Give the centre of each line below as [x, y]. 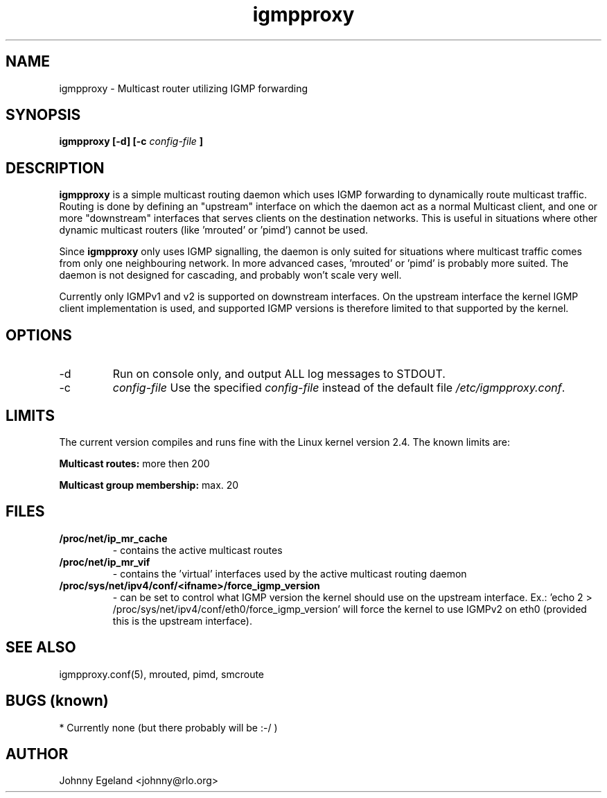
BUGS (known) [57, 701]
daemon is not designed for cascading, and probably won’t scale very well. [230, 275]
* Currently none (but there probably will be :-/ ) [168, 727]
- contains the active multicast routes [197, 550]
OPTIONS [39, 335]
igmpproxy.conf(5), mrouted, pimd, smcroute [162, 674]
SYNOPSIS [43, 115]
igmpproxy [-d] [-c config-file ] [131, 141]
